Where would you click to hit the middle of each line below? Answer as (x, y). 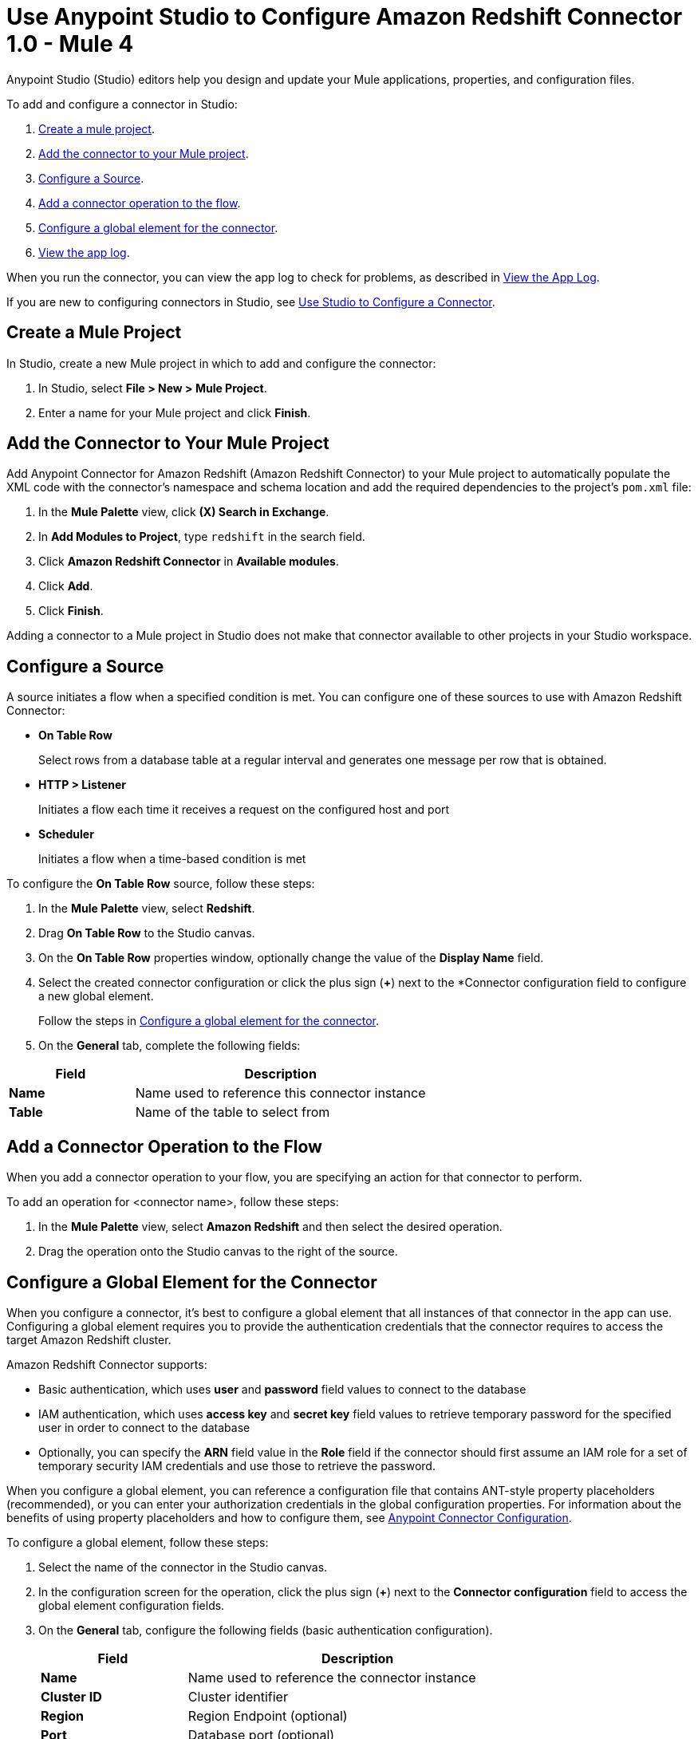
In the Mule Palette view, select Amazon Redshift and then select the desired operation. (270, 1227)
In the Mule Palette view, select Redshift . (147, 909)
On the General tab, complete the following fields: (170, 1046)
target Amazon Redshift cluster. (89, 1339)
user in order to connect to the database (144, 1427)
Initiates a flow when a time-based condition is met (172, 859)
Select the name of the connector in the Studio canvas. (183, 1567)
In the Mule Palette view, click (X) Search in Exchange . (184, 512)
